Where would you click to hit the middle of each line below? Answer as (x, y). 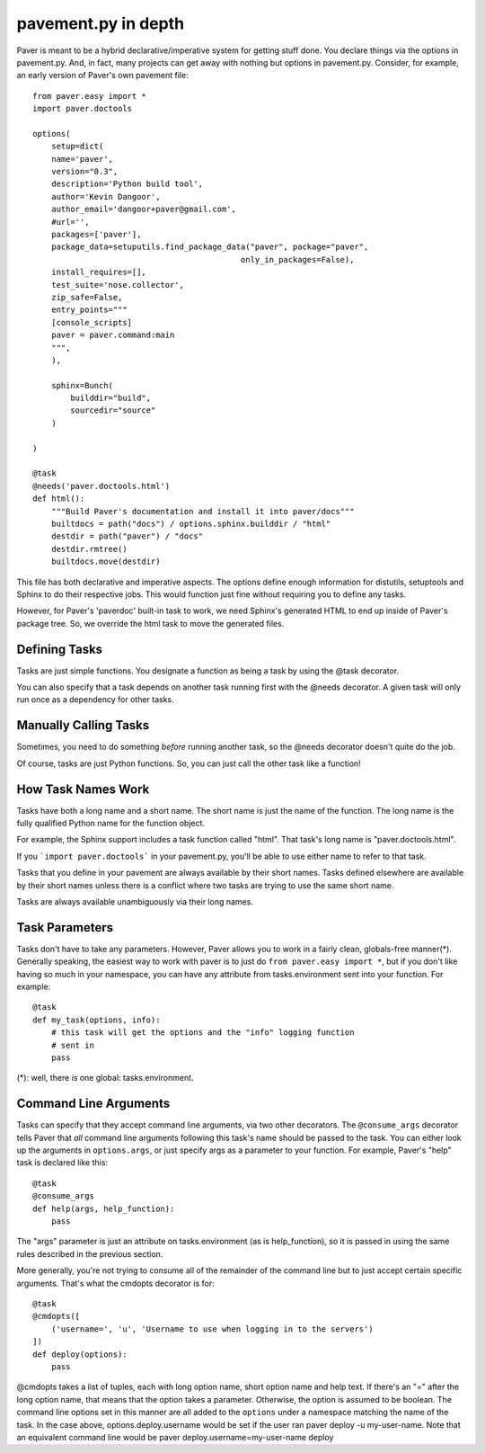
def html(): (59, 499)
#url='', (70, 222)
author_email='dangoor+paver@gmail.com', (144, 209)
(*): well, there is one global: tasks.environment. (105, 1078)
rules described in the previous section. (90, 1253)
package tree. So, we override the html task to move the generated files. (150, 623)
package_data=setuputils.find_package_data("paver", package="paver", (210, 247)
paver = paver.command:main (113, 335)
